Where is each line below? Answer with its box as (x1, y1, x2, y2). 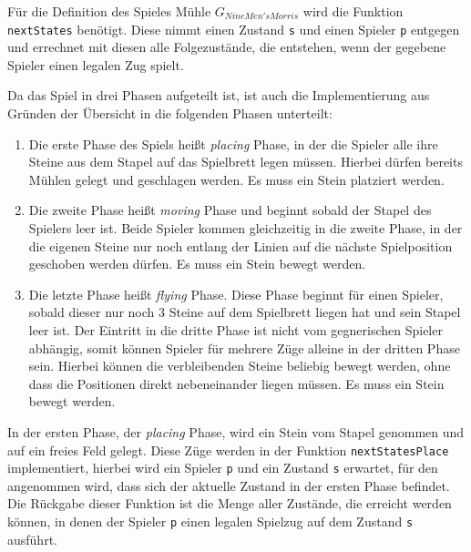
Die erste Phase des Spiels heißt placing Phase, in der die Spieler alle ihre (28, 134, 438, 153)
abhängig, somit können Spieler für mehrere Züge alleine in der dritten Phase (28, 338, 460, 357)
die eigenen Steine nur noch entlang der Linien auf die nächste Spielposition (28, 236, 453, 255)
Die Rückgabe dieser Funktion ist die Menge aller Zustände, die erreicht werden (7, 494, 452, 513)
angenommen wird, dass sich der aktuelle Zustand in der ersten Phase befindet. (7, 475, 450, 495)
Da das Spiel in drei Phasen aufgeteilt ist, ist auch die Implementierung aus (7, 86, 430, 105)
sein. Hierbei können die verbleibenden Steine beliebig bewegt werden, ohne (28, 356, 451, 375)
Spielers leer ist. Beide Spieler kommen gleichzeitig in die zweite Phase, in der (28, 219, 463, 237)
